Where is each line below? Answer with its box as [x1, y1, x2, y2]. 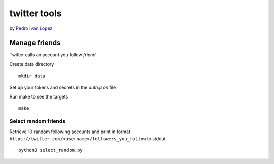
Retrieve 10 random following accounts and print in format [9, 128, 131, 135]
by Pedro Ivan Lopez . [9, 25, 54, 31]
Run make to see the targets [9, 94, 68, 100]
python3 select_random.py [18, 147, 83, 153]
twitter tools [9, 8, 62, 19]
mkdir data [18, 73, 46, 79]
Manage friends [9, 39, 61, 47]
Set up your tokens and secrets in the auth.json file [9, 84, 116, 90]
